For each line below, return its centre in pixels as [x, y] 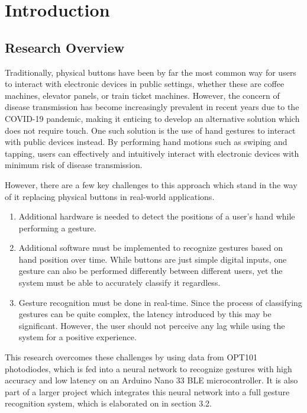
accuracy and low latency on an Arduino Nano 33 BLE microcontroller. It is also [151, 380]
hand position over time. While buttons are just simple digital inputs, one [153, 259]
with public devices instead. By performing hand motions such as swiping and [146, 142]
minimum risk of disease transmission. [74, 165]
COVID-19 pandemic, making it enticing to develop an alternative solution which [152, 118]
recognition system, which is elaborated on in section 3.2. [108, 403]
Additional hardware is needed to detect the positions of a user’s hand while [157, 216]
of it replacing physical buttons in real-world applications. [110, 196]
